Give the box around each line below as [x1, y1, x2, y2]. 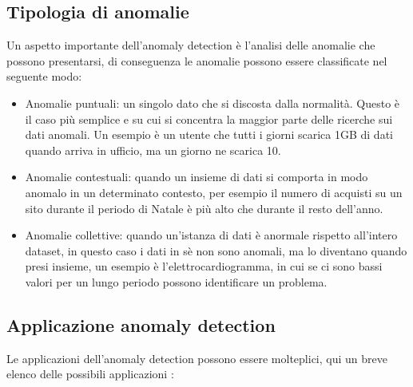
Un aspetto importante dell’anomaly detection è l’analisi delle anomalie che [6, 37, 375, 53]
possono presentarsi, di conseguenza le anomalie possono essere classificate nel [6, 52, 387, 69]
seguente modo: [6, 68, 82, 85]
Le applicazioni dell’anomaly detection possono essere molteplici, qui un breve [6, 349, 387, 366]
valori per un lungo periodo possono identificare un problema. [25, 273, 328, 290]
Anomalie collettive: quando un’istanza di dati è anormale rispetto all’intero [25, 227, 398, 243]
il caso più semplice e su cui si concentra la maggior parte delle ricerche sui [25, 110, 393, 127]
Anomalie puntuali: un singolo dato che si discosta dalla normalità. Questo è [25, 94, 400, 111]
